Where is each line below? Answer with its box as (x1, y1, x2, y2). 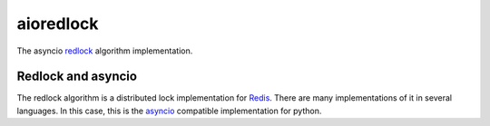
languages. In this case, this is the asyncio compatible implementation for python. (16, 105, 322, 116)
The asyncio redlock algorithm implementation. (16, 45, 193, 56)
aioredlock (16, 14, 99, 34)
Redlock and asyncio (16, 69, 138, 84)
